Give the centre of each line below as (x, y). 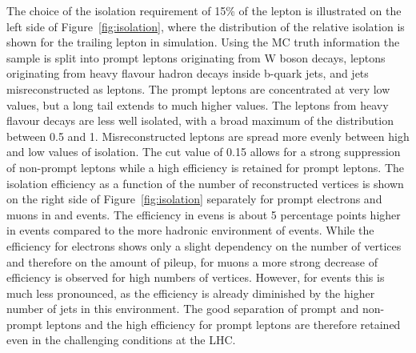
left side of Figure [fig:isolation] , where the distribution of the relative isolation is (206, 26)
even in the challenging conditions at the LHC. (121, 340)
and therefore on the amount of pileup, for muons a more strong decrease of (192, 261)
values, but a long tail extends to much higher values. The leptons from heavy (198, 104)
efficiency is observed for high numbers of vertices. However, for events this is (196, 277)
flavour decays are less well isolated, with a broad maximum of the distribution (200, 120)
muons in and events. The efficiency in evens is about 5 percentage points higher (204, 214)
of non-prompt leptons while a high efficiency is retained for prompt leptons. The (206, 167)
